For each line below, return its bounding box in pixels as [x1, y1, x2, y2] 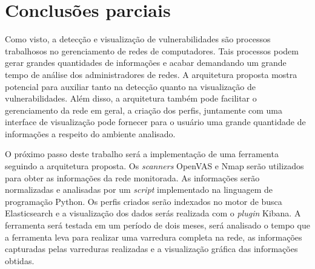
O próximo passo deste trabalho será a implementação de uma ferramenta [5, 147, 279, 160]
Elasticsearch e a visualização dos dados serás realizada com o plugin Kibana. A [5, 207, 301, 219]
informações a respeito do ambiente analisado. [5, 127, 176, 140]
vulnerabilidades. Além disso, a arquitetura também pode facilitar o [5, 92, 257, 105]
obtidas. [5, 254, 35, 267]
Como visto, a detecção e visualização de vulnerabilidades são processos [5, 33, 271, 45]
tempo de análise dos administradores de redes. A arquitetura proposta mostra [5, 68, 297, 80]
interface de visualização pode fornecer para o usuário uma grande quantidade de [5, 115, 306, 128]
